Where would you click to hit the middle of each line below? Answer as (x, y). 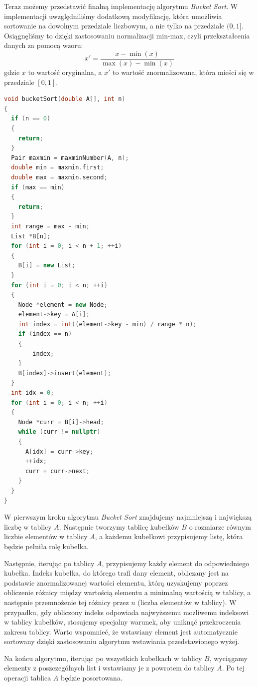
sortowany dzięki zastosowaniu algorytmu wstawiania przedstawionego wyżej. (122, 641)
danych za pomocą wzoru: (44, 45)
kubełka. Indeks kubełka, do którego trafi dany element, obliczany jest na (117, 573)
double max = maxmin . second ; (59, 177)
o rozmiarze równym (220, 526)
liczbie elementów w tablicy (46, 536)
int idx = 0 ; (33, 393)
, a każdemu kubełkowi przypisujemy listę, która (169, 536)
